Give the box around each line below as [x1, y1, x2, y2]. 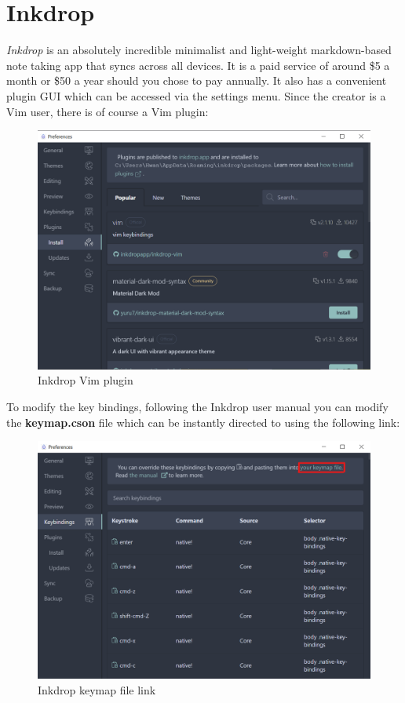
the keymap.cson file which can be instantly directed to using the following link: [6, 413, 400, 430]
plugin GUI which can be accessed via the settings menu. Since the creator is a [6, 87, 386, 104]
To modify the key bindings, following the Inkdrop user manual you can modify [6, 399, 389, 415]
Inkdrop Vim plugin [38, 372, 133, 388]
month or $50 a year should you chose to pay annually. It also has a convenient [6, 72, 387, 89]
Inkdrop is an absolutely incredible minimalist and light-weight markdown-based [6, 42, 392, 58]
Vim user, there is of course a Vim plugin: [6, 103, 209, 119]
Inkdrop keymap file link [38, 681, 156, 698]
